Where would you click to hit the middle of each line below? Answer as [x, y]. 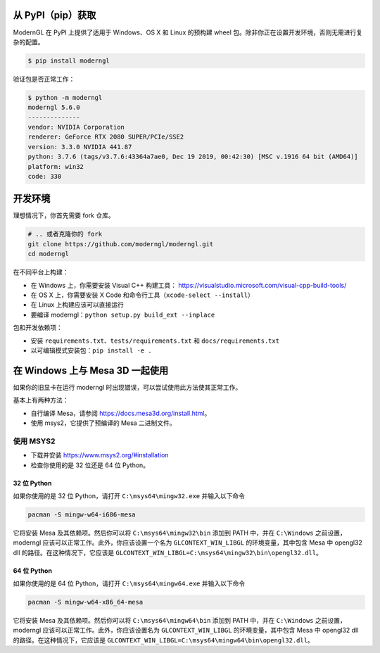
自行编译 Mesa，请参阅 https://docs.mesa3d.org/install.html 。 [121, 413]
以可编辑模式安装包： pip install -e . [91, 350]
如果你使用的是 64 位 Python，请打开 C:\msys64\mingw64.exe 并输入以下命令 [129, 583]
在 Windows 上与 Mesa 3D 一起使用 [91, 370]
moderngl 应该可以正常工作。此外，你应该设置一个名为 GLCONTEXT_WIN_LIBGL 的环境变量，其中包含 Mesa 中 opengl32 [188, 543]
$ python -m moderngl [65, 97]
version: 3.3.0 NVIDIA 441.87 [80, 147]
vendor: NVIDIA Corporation [76, 127]
